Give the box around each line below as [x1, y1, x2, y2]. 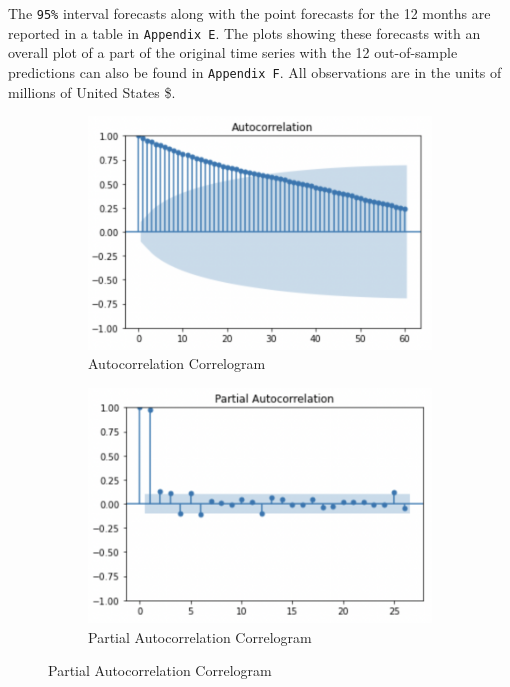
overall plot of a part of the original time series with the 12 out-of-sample [8, 42, 458, 63]
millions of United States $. [8, 81, 176, 102]
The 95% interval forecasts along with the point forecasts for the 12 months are [8, 3, 491, 23]
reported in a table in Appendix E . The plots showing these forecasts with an [8, 22, 481, 43]
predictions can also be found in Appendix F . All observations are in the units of [8, 61, 502, 82]
